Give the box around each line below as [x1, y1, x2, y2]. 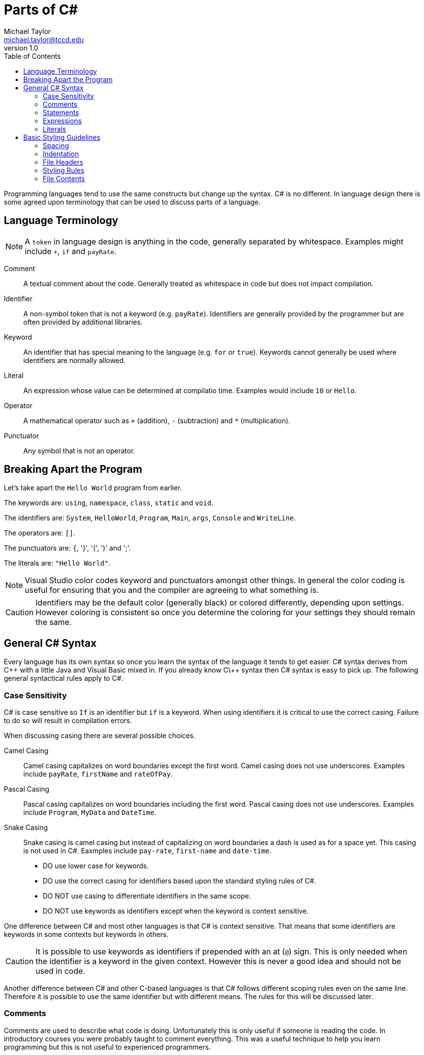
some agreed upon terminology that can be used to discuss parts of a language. [4, 197, 261, 206]
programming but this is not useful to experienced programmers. [4, 1042, 211, 1051]
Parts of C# [4, 1, 78, 18]
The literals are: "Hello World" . [4, 559, 111, 568]
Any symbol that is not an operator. [23, 446, 136, 455]
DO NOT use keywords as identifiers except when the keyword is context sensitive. [43, 907, 309, 916]
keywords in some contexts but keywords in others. [4, 930, 169, 939]
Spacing [43, 141, 69, 150]
